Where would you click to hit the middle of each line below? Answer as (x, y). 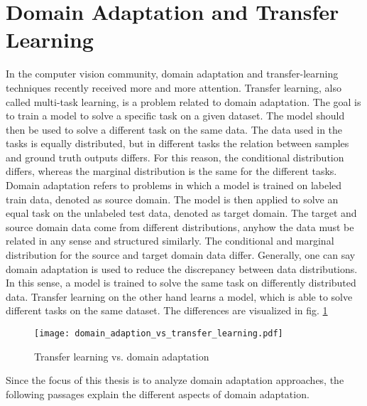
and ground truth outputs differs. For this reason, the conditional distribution (175, 157)
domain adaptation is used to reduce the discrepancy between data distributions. (182, 268)
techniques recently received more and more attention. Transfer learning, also (174, 87)
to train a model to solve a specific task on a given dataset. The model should (175, 116)
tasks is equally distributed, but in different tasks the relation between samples (177, 143)
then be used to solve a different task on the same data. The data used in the (174, 129)
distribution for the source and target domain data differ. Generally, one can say (181, 255)
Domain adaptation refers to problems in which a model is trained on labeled (174, 185)
